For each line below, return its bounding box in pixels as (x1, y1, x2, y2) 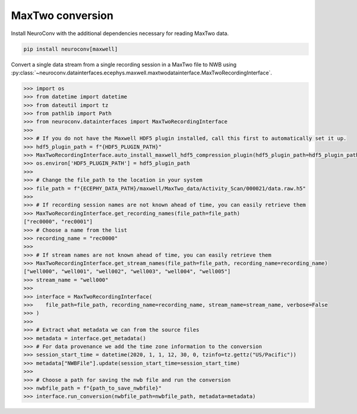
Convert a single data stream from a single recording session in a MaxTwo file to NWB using (11, 61, 237, 68)
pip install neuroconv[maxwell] (23, 45, 118, 52)
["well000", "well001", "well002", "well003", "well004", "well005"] (23, 268, 231, 275)
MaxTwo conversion (11, 9, 114, 22)
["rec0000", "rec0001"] (23, 218, 93, 225)
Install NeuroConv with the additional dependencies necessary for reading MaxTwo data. (11, 30, 229, 37)
